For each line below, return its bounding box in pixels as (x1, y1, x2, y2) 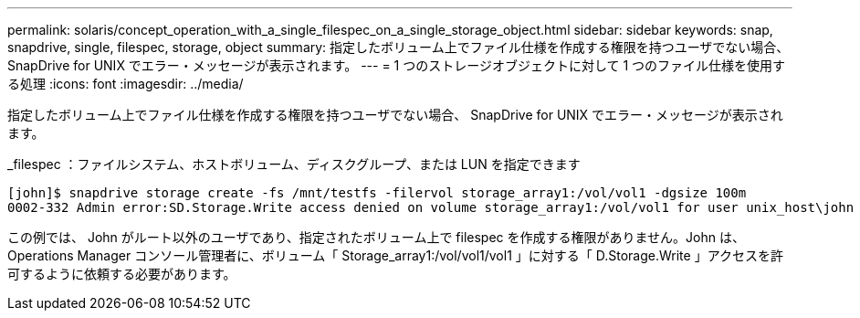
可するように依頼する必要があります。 (7, 266, 236, 281)
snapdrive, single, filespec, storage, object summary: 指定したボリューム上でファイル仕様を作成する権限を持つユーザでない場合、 (7, 39, 790, 55)
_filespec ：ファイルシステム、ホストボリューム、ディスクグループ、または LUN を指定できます (7, 156, 581, 172)
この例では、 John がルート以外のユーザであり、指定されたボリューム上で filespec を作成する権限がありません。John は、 (7, 229, 745, 245)
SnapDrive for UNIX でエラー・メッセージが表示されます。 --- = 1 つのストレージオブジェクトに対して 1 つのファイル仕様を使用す (7, 58, 786, 73)
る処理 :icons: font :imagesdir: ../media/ (7, 76, 244, 91)
